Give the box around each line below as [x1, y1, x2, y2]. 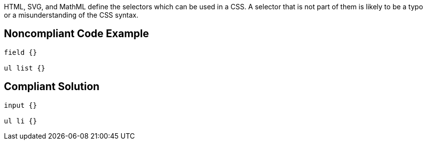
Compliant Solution [4, 80, 100, 93]
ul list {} [4, 64, 46, 72]
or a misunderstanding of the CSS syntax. [4, 11, 139, 19]
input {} [4, 101, 37, 109]
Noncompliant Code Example [4, 27, 149, 40]
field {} [4, 48, 37, 56]
